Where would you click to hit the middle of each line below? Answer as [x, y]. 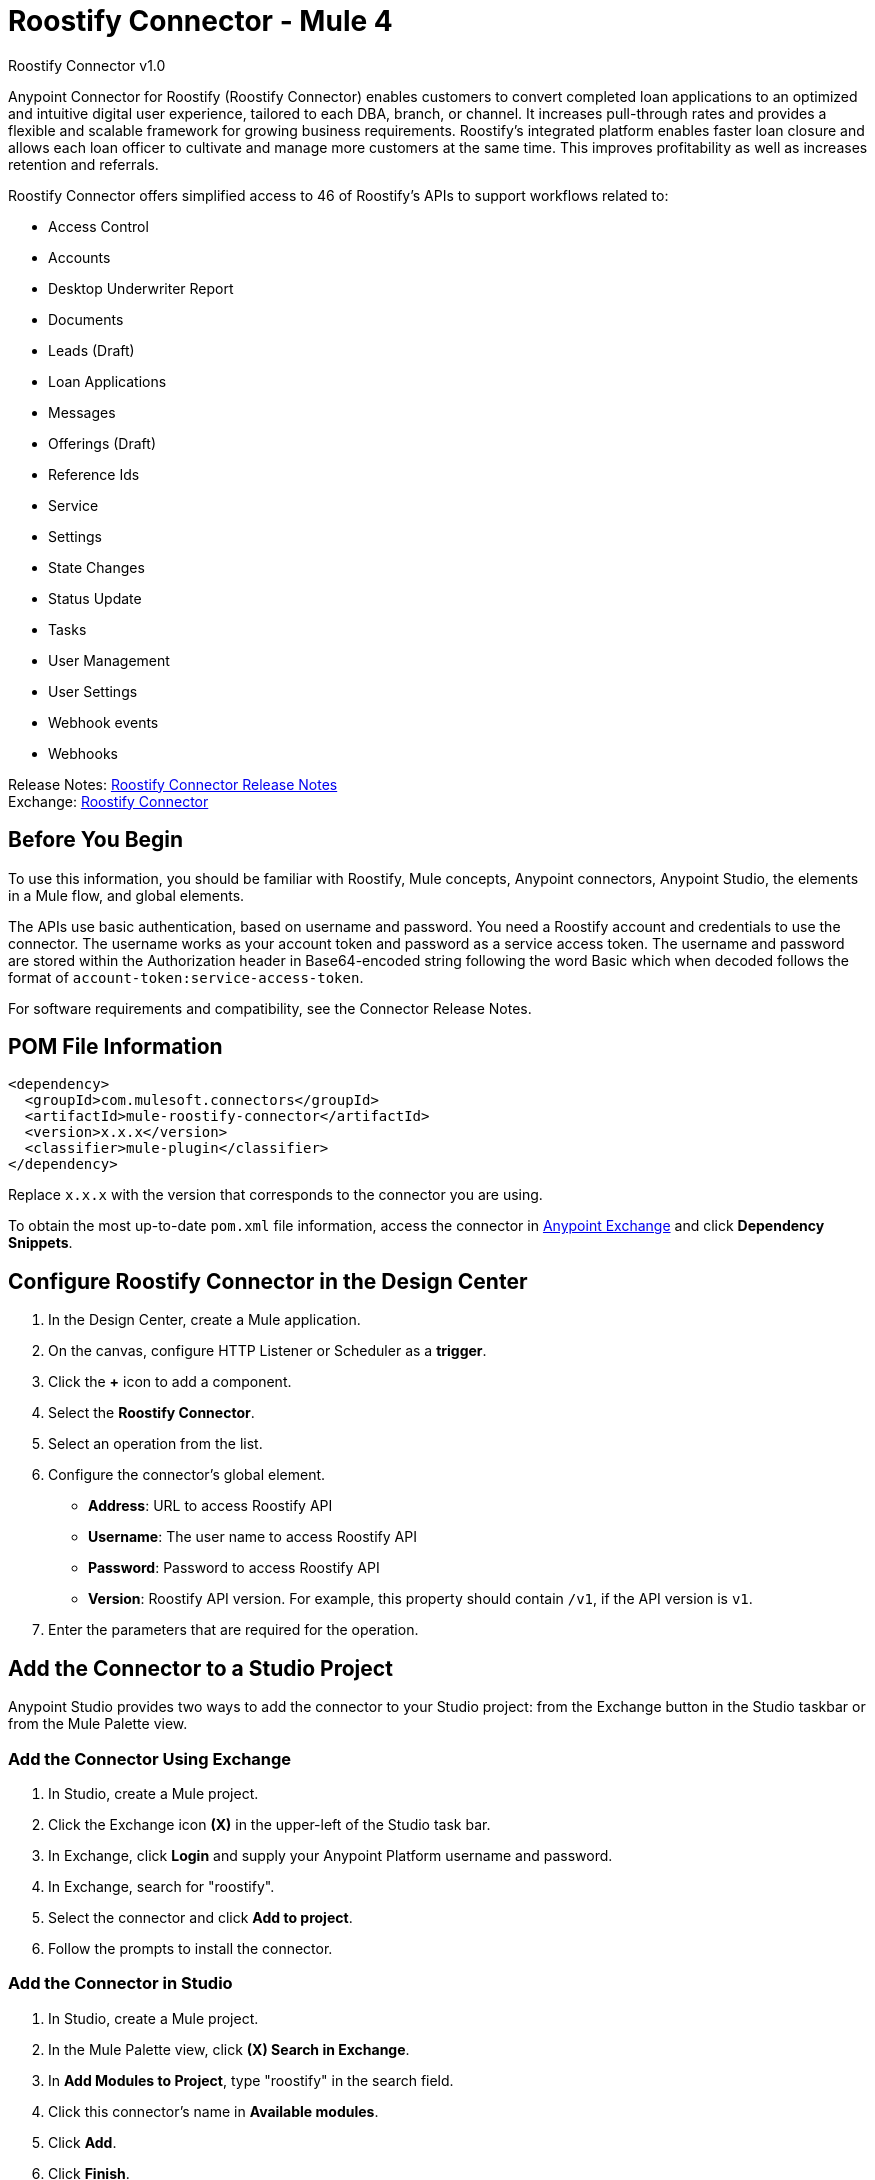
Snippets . [40, 1243]
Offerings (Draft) [102, 443]
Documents [86, 319]
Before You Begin [96, 840]
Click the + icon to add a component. [170, 1382]
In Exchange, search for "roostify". [161, 1886]
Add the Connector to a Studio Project [200, 1668]
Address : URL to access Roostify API [210, 1506]
